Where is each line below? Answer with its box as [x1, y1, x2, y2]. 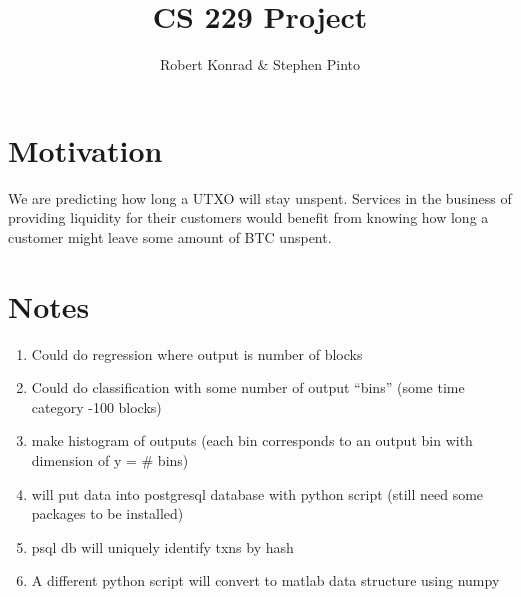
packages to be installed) [31, 503, 184, 524]
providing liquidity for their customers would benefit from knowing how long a [8, 207, 489, 228]
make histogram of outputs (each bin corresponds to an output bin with [31, 430, 473, 451]
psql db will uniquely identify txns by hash [31, 536, 294, 557]
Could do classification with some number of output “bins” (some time [31, 377, 465, 398]
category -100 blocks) [31, 396, 162, 417]
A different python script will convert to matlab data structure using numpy [31, 570, 500, 591]
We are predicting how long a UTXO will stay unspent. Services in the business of [8, 187, 512, 208]
